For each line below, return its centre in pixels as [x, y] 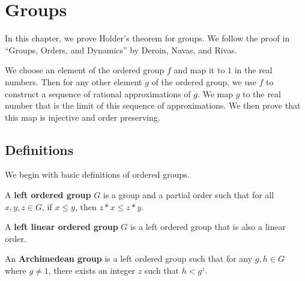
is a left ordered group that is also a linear [208, 227]
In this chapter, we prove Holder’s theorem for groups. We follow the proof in [147, 38]
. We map [215, 93]
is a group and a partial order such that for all [189, 195]
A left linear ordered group [62, 227]
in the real [253, 70]
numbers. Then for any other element [74, 81]
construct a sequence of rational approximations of [98, 93]
